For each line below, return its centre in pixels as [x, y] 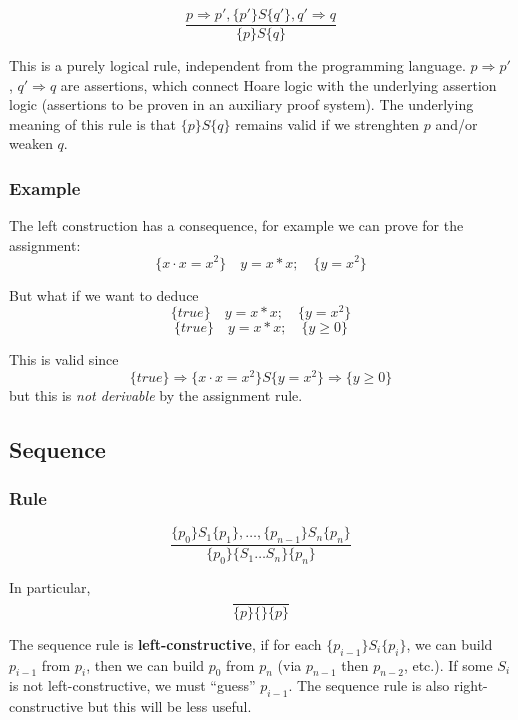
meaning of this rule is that [93, 123]
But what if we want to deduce [104, 294]
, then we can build [145, 664]
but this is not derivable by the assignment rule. [156, 394]
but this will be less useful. [169, 706]
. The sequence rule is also [369, 685]
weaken [31, 143]
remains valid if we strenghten [327, 123]
